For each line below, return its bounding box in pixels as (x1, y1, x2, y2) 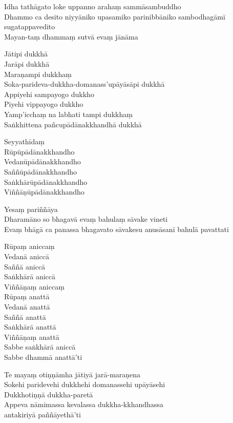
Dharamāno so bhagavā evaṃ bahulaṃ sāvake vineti (4, 214, 168, 224)
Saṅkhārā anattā (4, 321, 56, 332)
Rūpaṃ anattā (4, 291, 50, 302)
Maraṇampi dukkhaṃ (4, 68, 72, 79)
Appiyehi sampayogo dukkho (4, 88, 94, 99)
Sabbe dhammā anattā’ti (4, 352, 82, 362)
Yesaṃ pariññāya (4, 203, 58, 214)
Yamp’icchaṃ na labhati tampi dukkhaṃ (4, 108, 133, 119)
